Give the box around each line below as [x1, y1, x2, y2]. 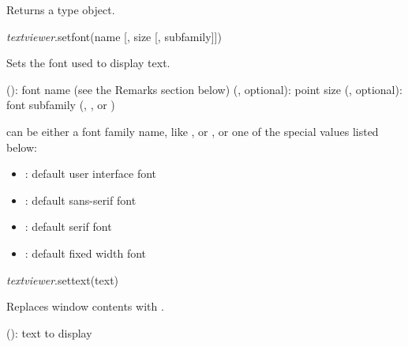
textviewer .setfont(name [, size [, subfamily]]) [6, 28, 222, 44]
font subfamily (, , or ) [6, 96, 115, 113]
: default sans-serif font [24, 191, 137, 208]
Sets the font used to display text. [6, 55, 170, 71]
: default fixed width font [24, 244, 147, 261]
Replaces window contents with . [6, 298, 164, 315]
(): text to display [6, 324, 92, 341]
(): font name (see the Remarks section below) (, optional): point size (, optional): [6, 81, 402, 97]
